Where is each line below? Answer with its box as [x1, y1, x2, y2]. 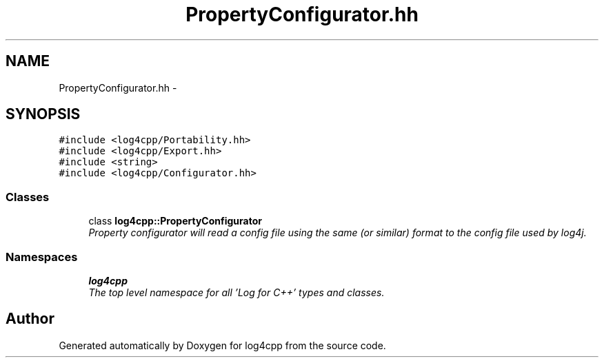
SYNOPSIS [6, 105, 81, 123]
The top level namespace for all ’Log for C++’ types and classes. [88, 286, 385, 298]
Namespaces [6, 249, 78, 264]
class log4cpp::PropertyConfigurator [88, 215, 262, 227]
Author [6, 310, 54, 328]
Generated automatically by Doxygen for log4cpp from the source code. [59, 339, 386, 351]
